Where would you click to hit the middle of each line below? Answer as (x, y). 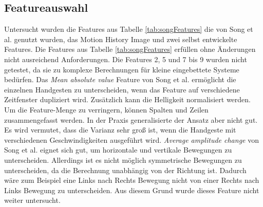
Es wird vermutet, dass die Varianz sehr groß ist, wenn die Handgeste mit (120, 130)
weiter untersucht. (32, 200)
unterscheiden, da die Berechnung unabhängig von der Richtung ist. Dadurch (125, 170)
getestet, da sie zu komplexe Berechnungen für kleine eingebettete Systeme (122, 69)
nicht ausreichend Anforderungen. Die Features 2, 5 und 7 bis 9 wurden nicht (126, 59)
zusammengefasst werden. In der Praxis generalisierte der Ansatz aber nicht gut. (131, 119)
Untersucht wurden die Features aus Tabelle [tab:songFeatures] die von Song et (129, 29)
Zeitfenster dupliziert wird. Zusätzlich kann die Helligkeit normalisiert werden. (127, 99)
